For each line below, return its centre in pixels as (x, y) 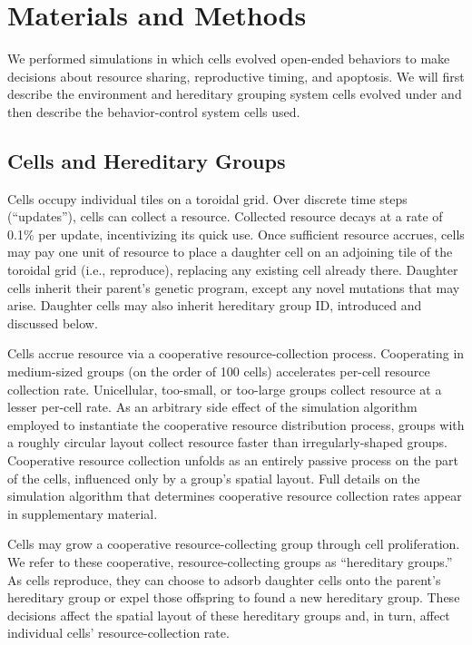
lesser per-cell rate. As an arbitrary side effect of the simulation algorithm (212, 407)
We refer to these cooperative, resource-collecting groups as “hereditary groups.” (230, 561)
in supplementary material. (83, 513)
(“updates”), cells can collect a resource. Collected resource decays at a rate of (225, 216)
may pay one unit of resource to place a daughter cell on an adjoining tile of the (230, 252)
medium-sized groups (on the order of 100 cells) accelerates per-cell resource (219, 371)
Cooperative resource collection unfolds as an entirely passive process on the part (233, 460)
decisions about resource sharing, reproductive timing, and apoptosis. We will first (236, 76)
